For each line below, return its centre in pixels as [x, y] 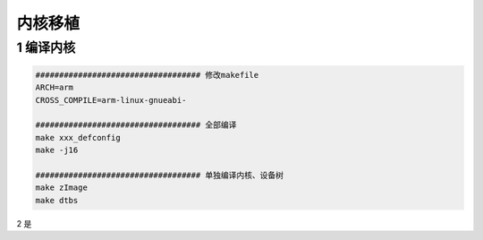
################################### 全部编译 [136, 125]
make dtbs [57, 200]
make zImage [62, 188]
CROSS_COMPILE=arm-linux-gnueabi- [111, 100]
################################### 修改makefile [147, 75]
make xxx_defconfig [78, 137]
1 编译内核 [46, 47]
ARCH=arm [55, 88]
